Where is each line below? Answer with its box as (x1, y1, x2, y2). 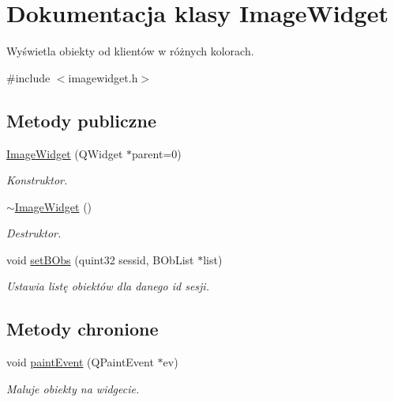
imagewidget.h (68, 69, 138, 85)
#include (6, 69, 51, 85)
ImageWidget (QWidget (6, 145, 123, 161)
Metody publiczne (6, 108, 156, 132)
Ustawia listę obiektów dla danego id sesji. (6, 278, 209, 294)
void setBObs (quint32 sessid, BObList (6, 251, 194, 267)
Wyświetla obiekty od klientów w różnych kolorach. (6, 43, 254, 59)
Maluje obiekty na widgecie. (6, 380, 140, 396)
